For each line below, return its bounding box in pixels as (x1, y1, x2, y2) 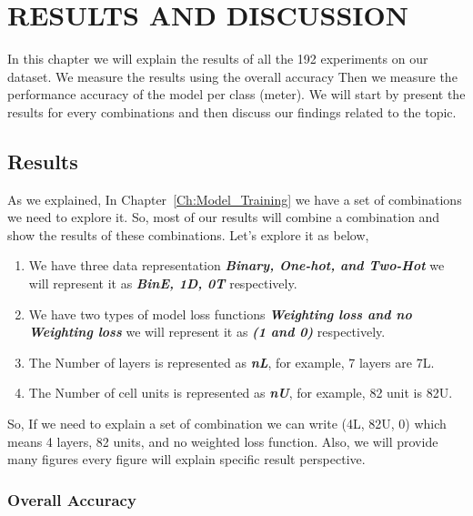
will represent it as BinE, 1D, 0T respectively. (28, 274, 297, 293)
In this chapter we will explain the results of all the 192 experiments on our (7, 49, 428, 68)
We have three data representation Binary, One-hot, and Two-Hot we (28, 256, 445, 275)
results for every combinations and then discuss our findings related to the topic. (7, 102, 457, 121)
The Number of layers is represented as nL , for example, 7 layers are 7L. (28, 352, 435, 371)
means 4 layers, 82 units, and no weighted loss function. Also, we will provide (7, 431, 438, 450)
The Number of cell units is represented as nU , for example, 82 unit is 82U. (28, 383, 453, 402)
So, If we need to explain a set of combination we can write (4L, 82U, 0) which (7, 414, 447, 433)
